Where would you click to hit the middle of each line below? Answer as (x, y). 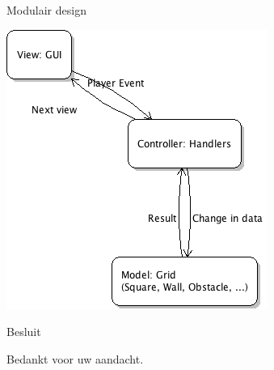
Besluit (24, 332)
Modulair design (46, 10)
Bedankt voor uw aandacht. (75, 358)
